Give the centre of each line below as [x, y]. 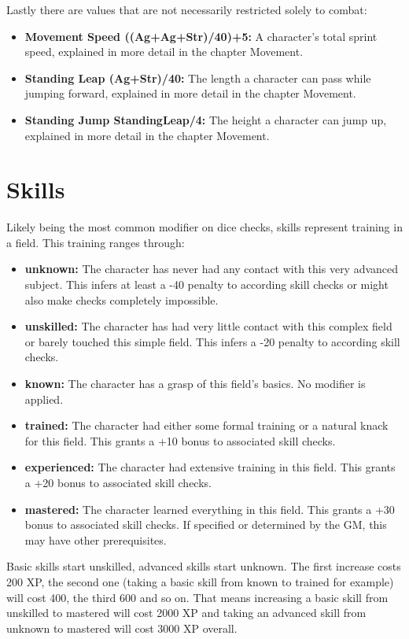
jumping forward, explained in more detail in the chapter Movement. [190, 93]
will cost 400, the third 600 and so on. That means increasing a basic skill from [197, 597]
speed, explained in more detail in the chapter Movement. [164, 52]
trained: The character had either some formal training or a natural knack [206, 425]
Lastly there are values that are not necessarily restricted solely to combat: [187, 9]
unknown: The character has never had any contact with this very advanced [212, 269]
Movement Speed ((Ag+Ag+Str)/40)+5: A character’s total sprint [201, 36]
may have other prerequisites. [96, 539]
